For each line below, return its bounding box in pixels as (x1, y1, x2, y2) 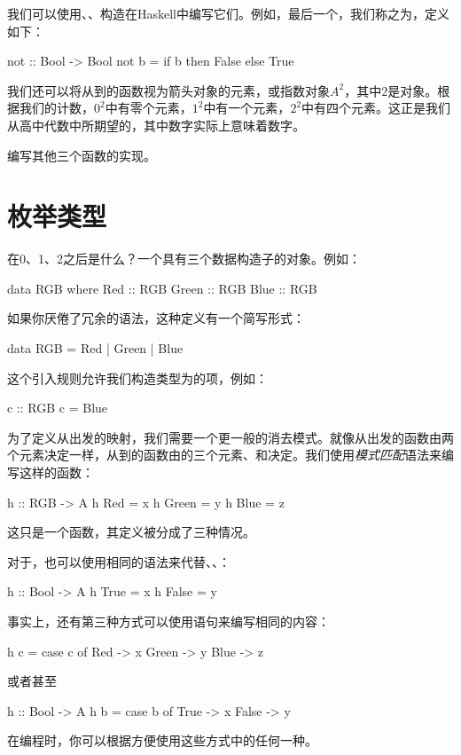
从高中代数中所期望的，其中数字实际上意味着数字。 (7, 115, 305, 134)
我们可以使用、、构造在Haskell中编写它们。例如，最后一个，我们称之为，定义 (7, 4, 450, 22)
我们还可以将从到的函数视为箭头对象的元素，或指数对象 (7, 81, 330, 99)
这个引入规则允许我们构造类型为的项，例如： (7, 368, 268, 387)
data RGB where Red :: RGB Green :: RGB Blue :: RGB (7, 279, 317, 297)
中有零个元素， (105, 98, 192, 117)
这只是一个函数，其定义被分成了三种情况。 (7, 523, 255, 541)
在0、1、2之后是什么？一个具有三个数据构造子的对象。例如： (7, 249, 361, 268)
